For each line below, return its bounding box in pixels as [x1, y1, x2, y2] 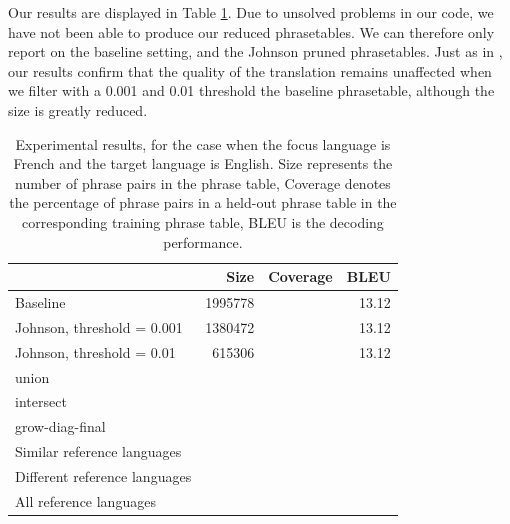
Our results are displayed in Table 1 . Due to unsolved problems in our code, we [8, 2, 494, 22]
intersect [15, 391, 67, 412]
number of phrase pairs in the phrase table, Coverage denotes [15, 172, 391, 193]
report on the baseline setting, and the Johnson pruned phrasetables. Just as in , [8, 41, 503, 62]
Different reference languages [15, 465, 192, 486]
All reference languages [15, 490, 156, 511]
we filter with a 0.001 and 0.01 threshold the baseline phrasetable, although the [8, 80, 495, 101]
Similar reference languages [15, 441, 182, 462]
